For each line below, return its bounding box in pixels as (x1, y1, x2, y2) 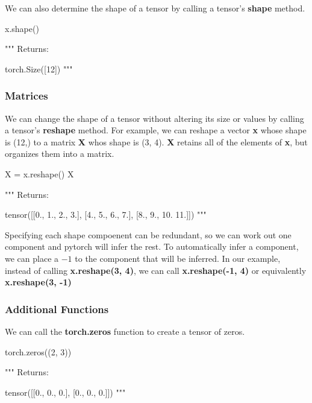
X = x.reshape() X (5, 167, 74, 180)
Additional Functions (5, 301, 109, 316)
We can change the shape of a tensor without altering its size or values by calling (5, 112, 304, 124)
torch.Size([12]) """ (5, 62, 73, 75)
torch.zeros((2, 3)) (5, 345, 72, 358)
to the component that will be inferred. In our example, (75, 252, 281, 264)
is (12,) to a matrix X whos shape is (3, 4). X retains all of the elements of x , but (5, 135, 308, 148)
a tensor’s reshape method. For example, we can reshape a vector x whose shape (5, 124, 307, 136)
